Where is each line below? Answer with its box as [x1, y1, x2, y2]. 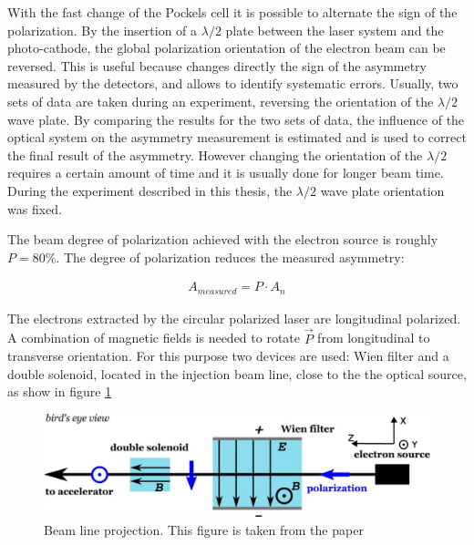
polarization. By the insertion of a [7, 20, 198, 39]
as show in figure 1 [7, 382, 112, 401]
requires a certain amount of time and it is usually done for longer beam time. [7, 163, 444, 182]
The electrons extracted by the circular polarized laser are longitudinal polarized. [7, 308, 461, 327]
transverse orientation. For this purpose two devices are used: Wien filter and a [7, 346, 449, 365]
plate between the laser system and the [225, 20, 444, 39]
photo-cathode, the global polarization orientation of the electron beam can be [7, 38, 446, 57]
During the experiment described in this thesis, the [7, 180, 293, 200]
